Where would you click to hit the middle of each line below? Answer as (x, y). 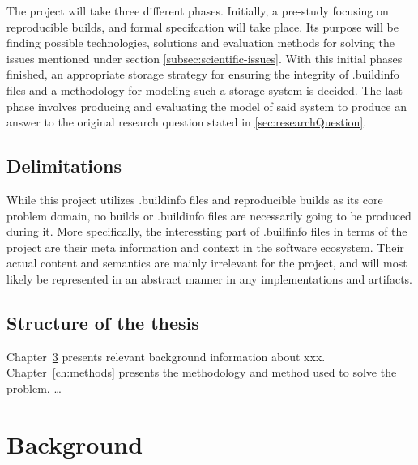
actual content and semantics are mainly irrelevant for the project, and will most (207, 263)
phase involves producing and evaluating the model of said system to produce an (207, 106)
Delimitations (64, 166)
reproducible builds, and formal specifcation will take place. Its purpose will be (203, 26)
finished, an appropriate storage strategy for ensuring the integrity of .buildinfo (203, 74)
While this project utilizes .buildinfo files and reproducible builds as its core (195, 199)
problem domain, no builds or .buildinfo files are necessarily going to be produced (209, 215)
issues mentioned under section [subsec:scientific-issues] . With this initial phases (205, 58)
